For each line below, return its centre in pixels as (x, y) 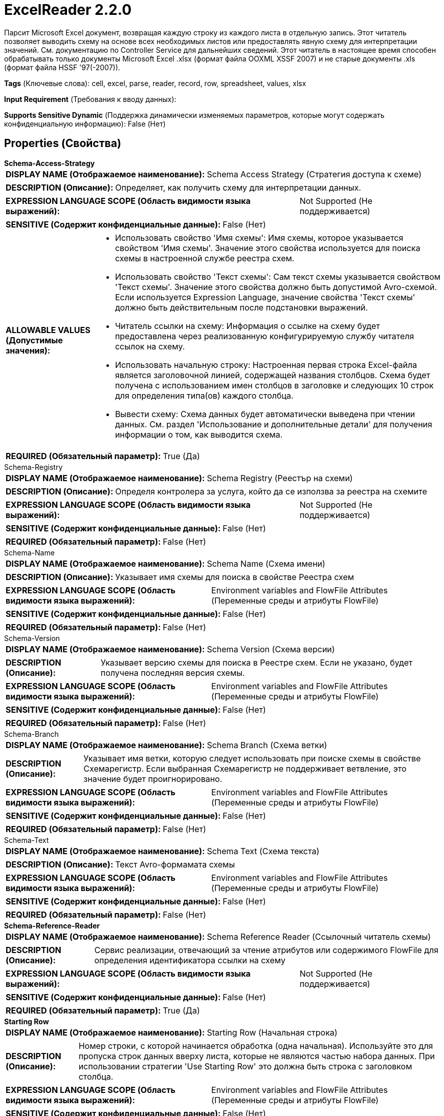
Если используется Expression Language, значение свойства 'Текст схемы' (265, 297)
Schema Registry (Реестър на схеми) (280, 478)
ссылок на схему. (150, 346)
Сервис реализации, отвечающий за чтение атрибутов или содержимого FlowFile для (267, 950)
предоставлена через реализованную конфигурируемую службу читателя (264, 336)
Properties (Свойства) (63, 143)
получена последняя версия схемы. (173, 673)
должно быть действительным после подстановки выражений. (241, 307)
